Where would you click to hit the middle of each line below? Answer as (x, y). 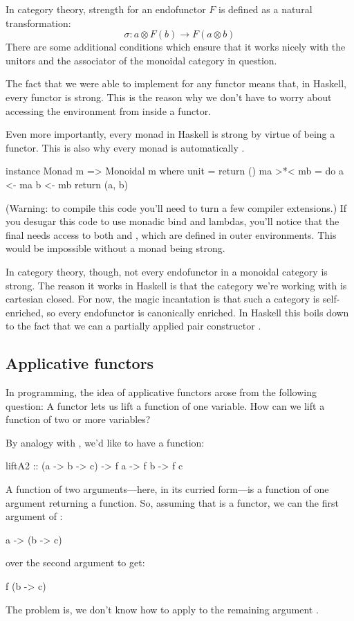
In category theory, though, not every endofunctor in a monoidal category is (167, 271)
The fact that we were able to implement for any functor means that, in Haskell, (176, 83)
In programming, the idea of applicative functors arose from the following (161, 392)
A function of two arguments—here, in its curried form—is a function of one (167, 489)
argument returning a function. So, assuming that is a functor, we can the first (172, 502)
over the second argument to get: (75, 562)
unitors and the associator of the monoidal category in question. (141, 60)
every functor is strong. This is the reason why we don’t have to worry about (169, 97)
